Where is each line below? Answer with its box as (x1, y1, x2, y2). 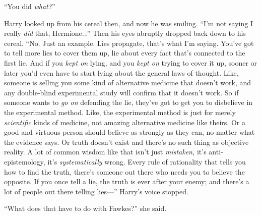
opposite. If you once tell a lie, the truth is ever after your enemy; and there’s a (4, 176, 249, 187)
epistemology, (4, 156, 45, 167)
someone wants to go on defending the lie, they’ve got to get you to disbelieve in (4, 97, 253, 107)
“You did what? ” (4, 1, 55, 11)
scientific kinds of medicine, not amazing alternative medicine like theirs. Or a (4, 117, 245, 127)
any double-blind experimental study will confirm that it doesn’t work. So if (4, 87, 239, 97)
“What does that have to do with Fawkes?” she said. (4, 203, 167, 213)
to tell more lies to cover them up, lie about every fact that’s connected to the (4, 47, 245, 58)
